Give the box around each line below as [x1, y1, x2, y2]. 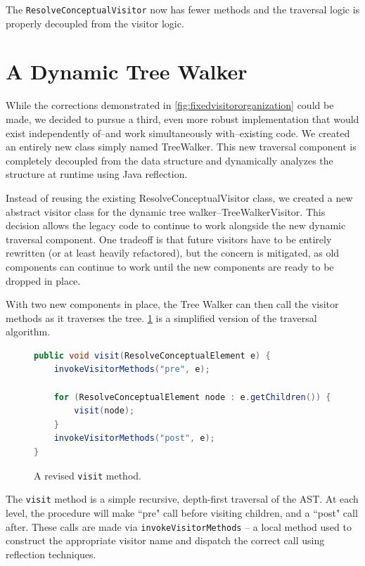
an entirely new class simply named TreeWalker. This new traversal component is [6, 139, 357, 154]
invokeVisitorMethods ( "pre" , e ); [53, 364, 210, 375]
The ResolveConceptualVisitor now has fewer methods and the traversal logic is [6, 2, 360, 16]
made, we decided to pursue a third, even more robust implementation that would [6, 111, 359, 126]
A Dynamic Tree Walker [6, 57, 248, 86]
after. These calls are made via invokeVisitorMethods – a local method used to [6, 519, 352, 534]
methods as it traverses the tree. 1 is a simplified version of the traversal [6, 310, 317, 325]
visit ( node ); [74, 406, 135, 416]
